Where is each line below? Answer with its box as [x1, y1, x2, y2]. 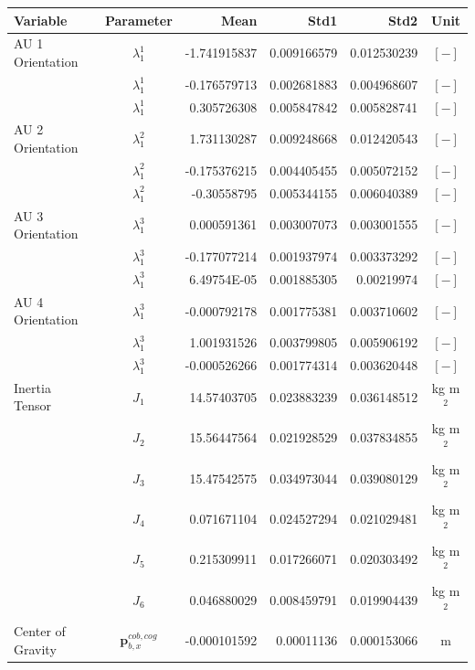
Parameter [104, 10, 173, 29]
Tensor [14, 396, 51, 415]
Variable [14, 10, 68, 29]
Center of [14, 622, 66, 641]
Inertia [14, 378, 51, 397]
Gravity [14, 640, 57, 659]
